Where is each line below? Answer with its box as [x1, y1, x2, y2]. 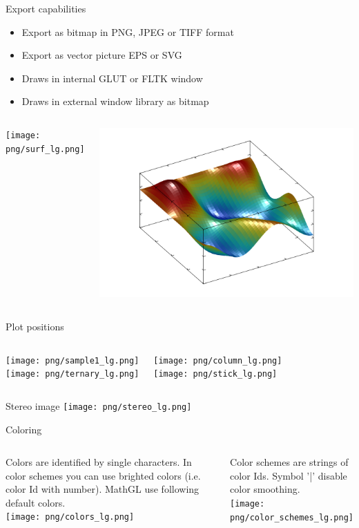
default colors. [6, 495, 66, 509]
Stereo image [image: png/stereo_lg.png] [6, 398, 192, 413]
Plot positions [6, 319, 64, 333]
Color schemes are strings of [230, 455, 349, 469]
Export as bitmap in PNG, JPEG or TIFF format [21, 24, 234, 39]
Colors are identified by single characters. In [6, 455, 192, 469]
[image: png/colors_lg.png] [6, 512, 135, 522]
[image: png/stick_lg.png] [153, 369, 278, 379]
